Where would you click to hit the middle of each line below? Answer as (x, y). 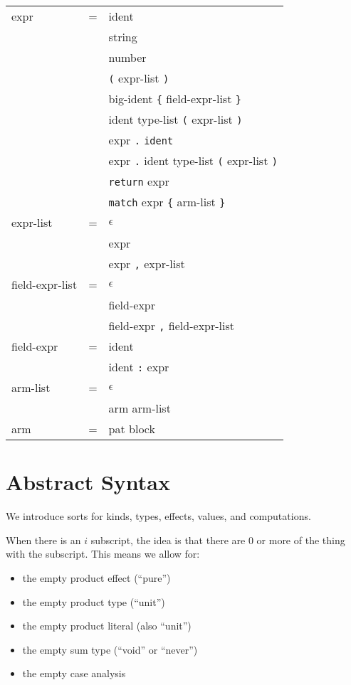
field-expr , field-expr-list (172, 325)
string (123, 37)
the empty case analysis (74, 673)
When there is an (43, 540)
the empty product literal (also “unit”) (107, 626)
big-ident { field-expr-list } (175, 99)
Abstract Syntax (88, 482)
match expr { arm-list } (167, 202)
